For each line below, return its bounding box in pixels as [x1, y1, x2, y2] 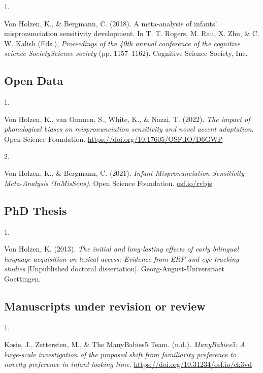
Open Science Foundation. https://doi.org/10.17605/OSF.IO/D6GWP [4, 133, 223, 144]
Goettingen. [4, 273, 41, 284]
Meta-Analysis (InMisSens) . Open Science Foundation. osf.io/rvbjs [4, 177, 212, 188]
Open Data [4, 73, 63, 88]
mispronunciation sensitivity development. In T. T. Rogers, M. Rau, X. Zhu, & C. [4, 28, 259, 39]
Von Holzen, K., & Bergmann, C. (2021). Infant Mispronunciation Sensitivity [4, 168, 245, 178]
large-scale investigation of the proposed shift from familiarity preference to [4, 349, 237, 359]
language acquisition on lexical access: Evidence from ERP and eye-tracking [4, 253, 239, 264]
